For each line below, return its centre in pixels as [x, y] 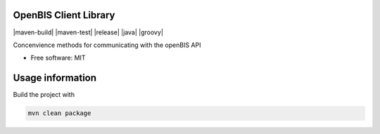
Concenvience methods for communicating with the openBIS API [107, 45]
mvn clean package [59, 113]
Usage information [55, 78]
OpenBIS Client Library [64, 15]
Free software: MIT [58, 58]
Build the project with [44, 95]
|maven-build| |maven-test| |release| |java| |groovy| [88, 32]
